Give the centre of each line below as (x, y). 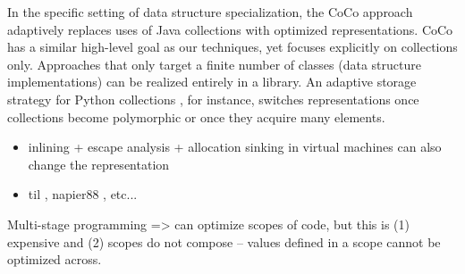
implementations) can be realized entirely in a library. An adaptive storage (212, 82)
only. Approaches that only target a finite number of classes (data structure (214, 64)
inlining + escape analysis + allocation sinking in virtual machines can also (235, 147)
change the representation (99, 164)
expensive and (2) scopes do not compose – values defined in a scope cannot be (224, 241)
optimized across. (55, 259)
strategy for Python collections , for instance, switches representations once (213, 99)
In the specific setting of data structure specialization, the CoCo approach (210, 12)
